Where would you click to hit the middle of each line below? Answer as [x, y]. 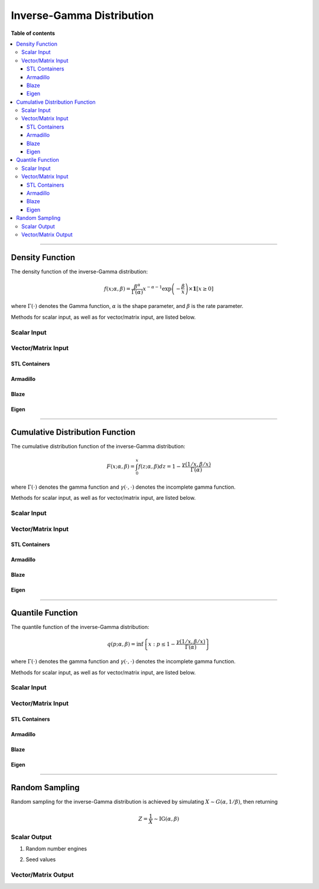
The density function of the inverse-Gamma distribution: [79, 271]
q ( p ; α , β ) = [121, 644]
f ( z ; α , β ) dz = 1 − [159, 467]
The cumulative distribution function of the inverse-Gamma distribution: [98, 446]
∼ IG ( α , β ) [167, 819]
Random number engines [56, 848]
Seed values [41, 859]
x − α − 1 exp [157, 288]
